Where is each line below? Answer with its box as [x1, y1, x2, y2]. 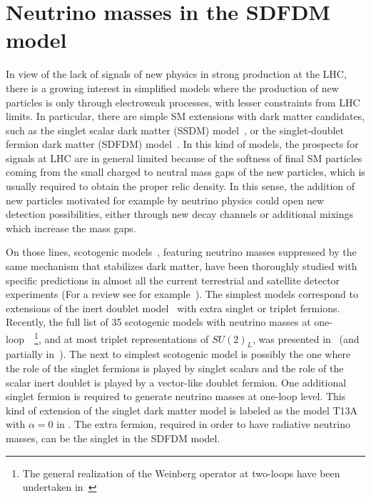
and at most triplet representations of [44, 331, 209, 346]
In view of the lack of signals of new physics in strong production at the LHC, [6, 66, 347, 81]
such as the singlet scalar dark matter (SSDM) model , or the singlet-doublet [6, 122, 345, 137]
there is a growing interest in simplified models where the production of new [6, 80, 339, 95]
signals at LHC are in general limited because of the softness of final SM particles [6, 150, 362, 165]
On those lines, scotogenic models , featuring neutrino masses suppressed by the [6, 244, 357, 259]
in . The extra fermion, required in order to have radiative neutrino [56, 417, 350, 432]
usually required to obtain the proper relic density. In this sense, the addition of [6, 179, 355, 194]
